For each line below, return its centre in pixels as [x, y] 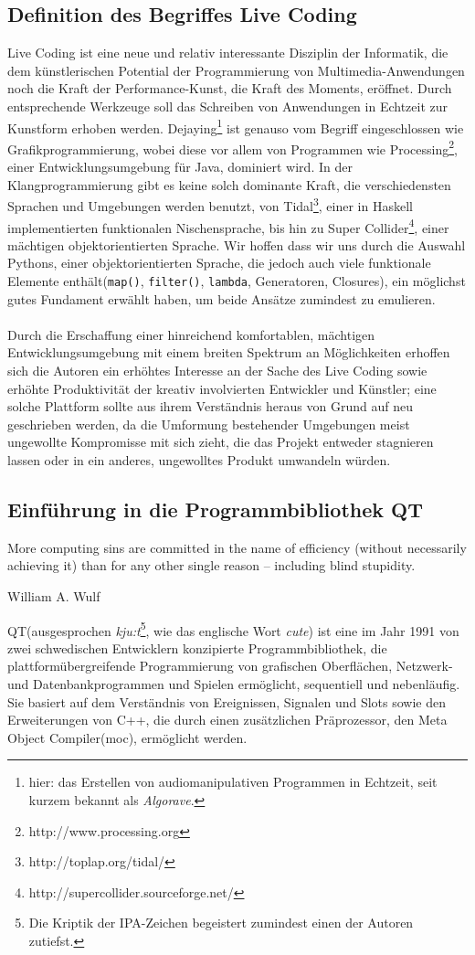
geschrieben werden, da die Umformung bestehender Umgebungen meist [209, 424]
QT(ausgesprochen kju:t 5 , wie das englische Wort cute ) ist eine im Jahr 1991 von [233, 629]
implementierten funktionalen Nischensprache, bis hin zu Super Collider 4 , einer [228, 226]
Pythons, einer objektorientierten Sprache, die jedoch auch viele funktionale [219, 263]
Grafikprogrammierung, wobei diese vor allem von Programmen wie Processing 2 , [232, 147]
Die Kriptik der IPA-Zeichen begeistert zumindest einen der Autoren [221, 923]
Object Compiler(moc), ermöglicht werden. [127, 737]
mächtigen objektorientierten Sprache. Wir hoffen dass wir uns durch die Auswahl [237, 244]
